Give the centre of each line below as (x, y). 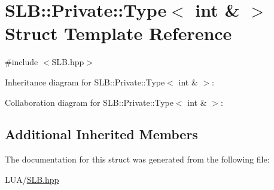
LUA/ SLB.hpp (32, 179)
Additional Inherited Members (101, 134)
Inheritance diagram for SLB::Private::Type (85, 82)
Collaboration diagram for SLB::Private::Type (89, 102)
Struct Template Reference (118, 33)
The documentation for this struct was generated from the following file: (137, 159)
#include (22, 62)
